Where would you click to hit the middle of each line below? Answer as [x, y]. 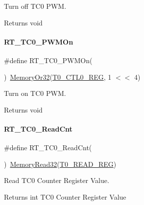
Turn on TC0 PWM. [35, 93]
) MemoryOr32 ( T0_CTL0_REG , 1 [58, 77]
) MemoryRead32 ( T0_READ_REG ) [60, 164]
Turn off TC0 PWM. [35, 6]
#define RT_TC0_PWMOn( [48, 60]
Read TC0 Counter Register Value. [57, 180]
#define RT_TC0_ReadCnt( [48, 148]
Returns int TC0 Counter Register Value [65, 196]
